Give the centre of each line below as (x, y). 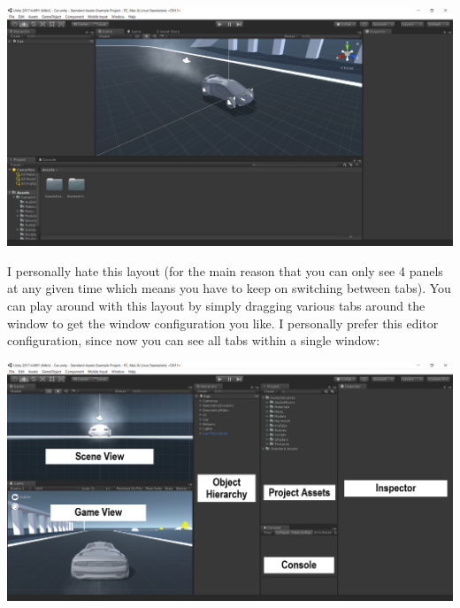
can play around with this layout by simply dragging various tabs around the (216, 305)
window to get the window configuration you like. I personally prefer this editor (223, 323)
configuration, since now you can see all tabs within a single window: (194, 340)
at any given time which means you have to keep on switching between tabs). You (229, 288)
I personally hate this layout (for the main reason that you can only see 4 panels (225, 270)
